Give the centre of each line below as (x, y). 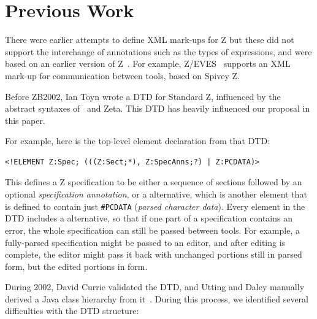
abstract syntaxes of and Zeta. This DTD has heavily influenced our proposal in (158, 108)
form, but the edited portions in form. (76, 266)
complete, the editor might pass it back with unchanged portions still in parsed (154, 254)
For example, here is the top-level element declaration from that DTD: (138, 141)
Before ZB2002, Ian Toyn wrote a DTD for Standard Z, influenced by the (143, 96)
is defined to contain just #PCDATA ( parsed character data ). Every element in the (155, 206)
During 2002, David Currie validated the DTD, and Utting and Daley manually (155, 287)
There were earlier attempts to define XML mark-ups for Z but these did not (150, 40)
